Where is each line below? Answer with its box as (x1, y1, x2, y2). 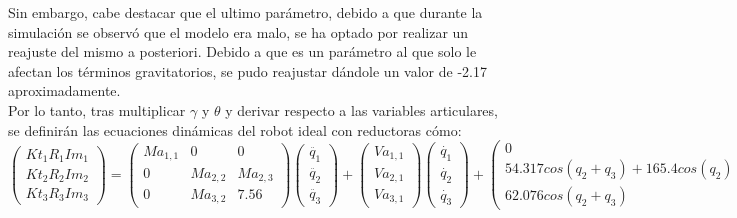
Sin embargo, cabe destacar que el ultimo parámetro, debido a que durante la (8, 2, 483, 22)
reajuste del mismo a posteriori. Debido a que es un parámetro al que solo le (8, 41, 477, 62)
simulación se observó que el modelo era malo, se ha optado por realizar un (8, 21, 469, 42)
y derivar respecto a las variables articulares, (225, 99, 498, 120)
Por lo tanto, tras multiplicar (8, 99, 186, 120)
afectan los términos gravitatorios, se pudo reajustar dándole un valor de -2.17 (8, 60, 487, 81)
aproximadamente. (8, 80, 121, 101)
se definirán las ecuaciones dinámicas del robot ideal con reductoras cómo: (8, 119, 462, 140)
